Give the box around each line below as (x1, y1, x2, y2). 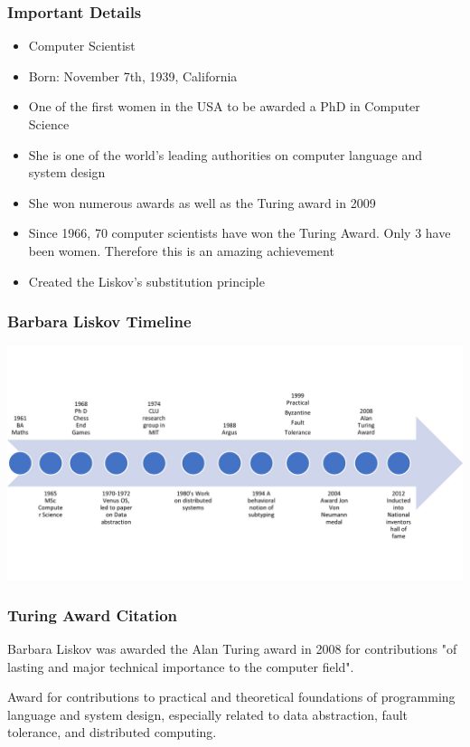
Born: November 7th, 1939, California (28, 66, 238, 85)
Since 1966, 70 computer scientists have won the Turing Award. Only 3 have (28, 223, 451, 242)
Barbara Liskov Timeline (7, 310, 192, 333)
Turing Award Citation (7, 603, 178, 626)
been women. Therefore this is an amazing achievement (28, 241, 334, 260)
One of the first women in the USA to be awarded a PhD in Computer (28, 97, 420, 116)
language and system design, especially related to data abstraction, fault (7, 704, 409, 723)
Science (28, 115, 70, 133)
